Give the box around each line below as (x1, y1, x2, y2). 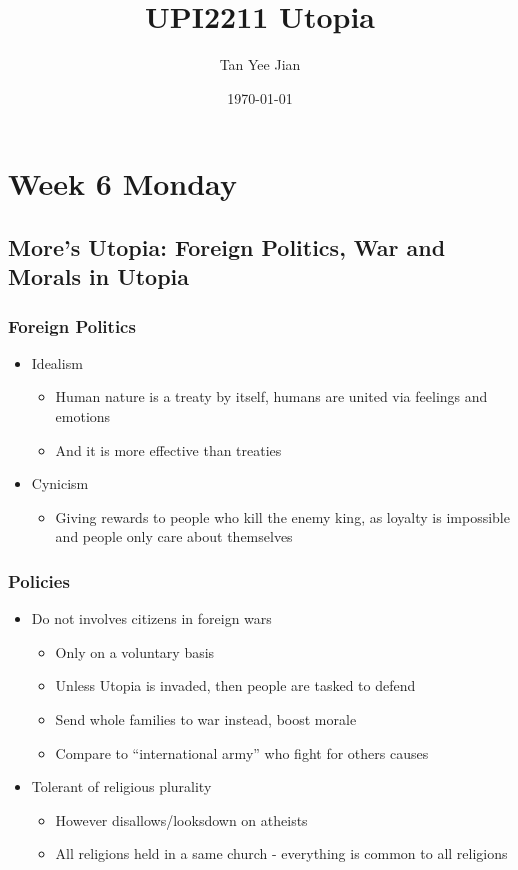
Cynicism (31, 473, 89, 494)
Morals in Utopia (8, 261, 190, 292)
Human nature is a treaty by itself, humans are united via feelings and (55, 386, 488, 407)
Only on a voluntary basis (55, 641, 215, 662)
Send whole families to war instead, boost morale (55, 709, 357, 730)
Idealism (31, 352, 83, 373)
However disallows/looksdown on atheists (55, 809, 308, 830)
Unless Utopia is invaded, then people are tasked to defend (55, 675, 416, 696)
